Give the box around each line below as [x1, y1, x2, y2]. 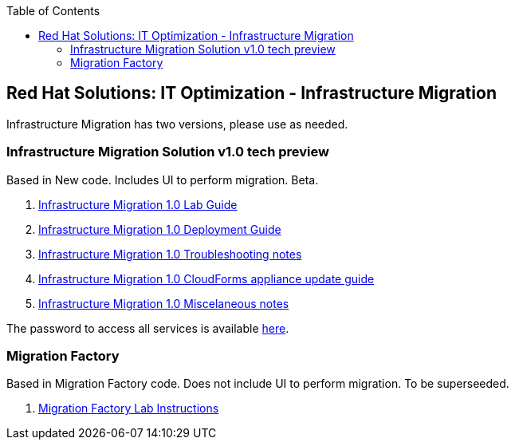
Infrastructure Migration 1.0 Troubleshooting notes [38, 247, 302, 261]
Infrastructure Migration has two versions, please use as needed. [6, 116, 348, 131]
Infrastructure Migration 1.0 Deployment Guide [38, 222, 281, 236]
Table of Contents [6, 4, 100, 18]
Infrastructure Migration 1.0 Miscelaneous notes [38, 296, 289, 310]
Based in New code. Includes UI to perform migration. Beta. [6, 172, 319, 187]
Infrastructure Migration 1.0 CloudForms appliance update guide [38, 271, 375, 286]
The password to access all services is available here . [6, 321, 289, 335]
